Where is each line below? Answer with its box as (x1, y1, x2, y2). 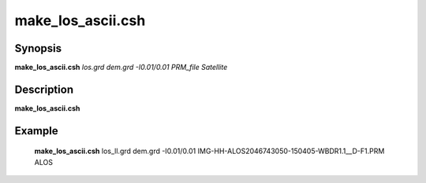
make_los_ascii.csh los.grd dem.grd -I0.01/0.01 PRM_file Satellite (14, 63, 228, 72)
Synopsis (14, 42, 62, 55)
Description (14, 82, 74, 96)
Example (14, 124, 58, 137)
